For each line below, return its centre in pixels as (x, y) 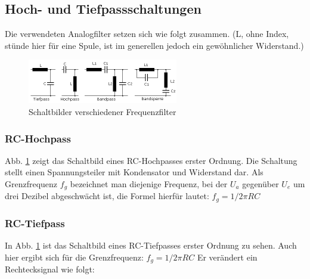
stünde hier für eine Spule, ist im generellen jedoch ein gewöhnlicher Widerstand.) (154, 45)
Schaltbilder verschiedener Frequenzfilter (103, 111)
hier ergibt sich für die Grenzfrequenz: (74, 257)
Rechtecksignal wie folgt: (50, 269)
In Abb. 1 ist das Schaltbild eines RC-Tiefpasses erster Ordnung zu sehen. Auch (151, 245)
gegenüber (261, 183)
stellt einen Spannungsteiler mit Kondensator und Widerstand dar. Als (134, 172)
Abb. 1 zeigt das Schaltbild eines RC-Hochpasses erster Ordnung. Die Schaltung (151, 160)
